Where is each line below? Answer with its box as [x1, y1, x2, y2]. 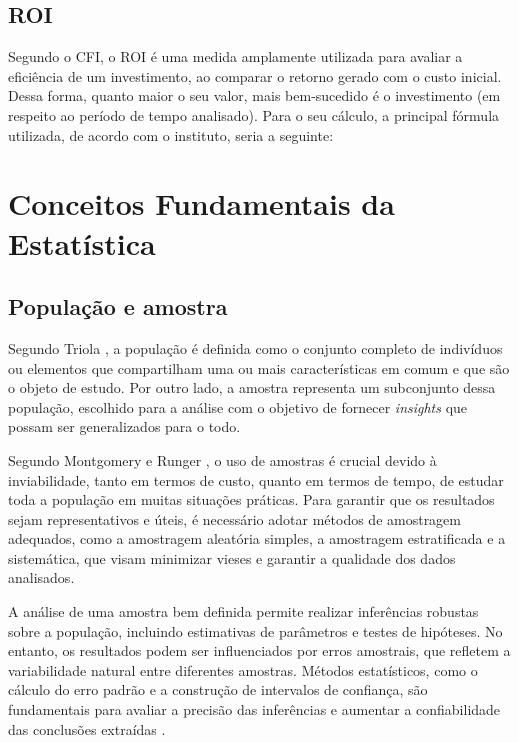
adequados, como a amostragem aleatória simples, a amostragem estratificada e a [8, 528, 506, 549]
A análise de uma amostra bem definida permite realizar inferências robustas [8, 601, 479, 622]
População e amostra [8, 291, 228, 322]
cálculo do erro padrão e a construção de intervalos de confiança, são [8, 679, 428, 700]
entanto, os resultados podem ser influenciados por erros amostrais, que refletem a [8, 640, 511, 661]
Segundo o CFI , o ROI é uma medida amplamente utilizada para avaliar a [8, 46, 463, 67]
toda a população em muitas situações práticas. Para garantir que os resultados [8, 489, 495, 510]
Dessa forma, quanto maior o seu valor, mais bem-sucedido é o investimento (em [8, 85, 501, 106]
